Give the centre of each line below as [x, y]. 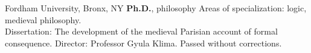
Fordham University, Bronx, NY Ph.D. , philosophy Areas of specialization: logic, [156, 8]
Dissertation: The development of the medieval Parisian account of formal [141, 31]
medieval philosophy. [43, 19]
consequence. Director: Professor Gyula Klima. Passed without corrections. [143, 43]
